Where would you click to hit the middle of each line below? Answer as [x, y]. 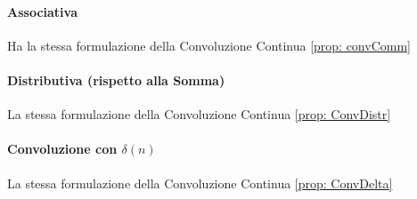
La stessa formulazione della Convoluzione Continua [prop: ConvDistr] [199, 114]
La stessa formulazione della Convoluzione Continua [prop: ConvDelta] [200, 183]
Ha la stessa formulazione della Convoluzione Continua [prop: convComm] [209, 45]
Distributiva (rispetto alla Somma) [116, 80]
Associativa [42, 11]
